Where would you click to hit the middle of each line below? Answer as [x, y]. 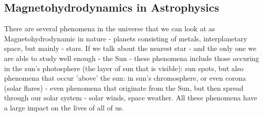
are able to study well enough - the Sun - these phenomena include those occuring [132, 58]
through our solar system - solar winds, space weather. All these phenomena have [131, 98]
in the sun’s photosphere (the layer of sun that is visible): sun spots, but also [124, 68]
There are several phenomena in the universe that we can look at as [110, 28]
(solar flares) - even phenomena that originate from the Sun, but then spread [124, 88]
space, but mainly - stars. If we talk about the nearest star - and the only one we [130, 48]
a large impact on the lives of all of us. [64, 107]
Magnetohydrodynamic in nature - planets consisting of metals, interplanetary [126, 38]
